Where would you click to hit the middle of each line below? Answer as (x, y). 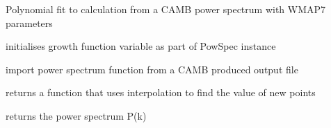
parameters (29, 22)
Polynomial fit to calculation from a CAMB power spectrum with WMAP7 (166, 9)
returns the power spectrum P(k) (76, 115)
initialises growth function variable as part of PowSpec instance (141, 46)
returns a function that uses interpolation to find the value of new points (161, 92)
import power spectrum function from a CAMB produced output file (152, 69)
